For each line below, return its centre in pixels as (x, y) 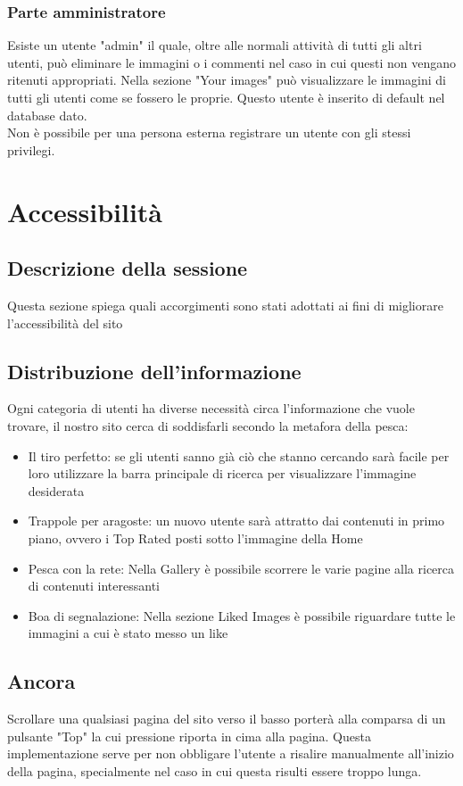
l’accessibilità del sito (65, 323)
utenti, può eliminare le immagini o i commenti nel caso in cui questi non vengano (232, 62)
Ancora (41, 681)
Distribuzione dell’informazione (154, 371)
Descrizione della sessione (128, 268)
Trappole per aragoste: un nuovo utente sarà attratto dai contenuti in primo (236, 521)
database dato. (47, 115)
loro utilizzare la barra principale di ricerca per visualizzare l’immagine (222, 473)
